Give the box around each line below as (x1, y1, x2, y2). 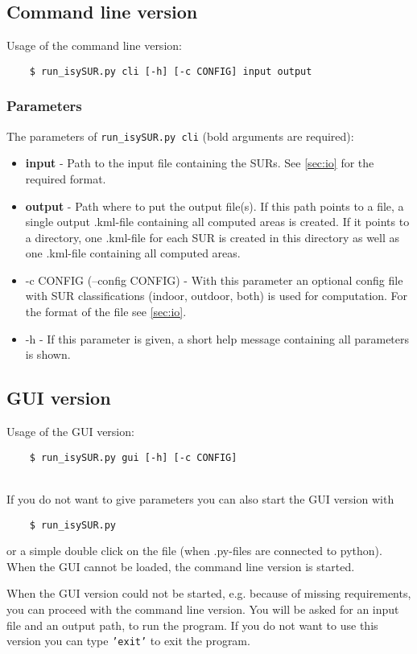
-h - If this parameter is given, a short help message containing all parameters (25, 330, 410, 347)
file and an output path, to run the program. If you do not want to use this (6, 616, 378, 633)
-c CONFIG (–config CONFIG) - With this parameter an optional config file (25, 271, 403, 288)
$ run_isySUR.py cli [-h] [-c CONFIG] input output (29, 65, 312, 77)
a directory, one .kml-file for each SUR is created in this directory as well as (25, 228, 400, 245)
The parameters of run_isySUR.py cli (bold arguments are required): (6, 127, 354, 144)
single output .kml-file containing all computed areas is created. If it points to (25, 213, 410, 230)
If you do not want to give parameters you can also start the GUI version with (6, 490, 394, 507)
